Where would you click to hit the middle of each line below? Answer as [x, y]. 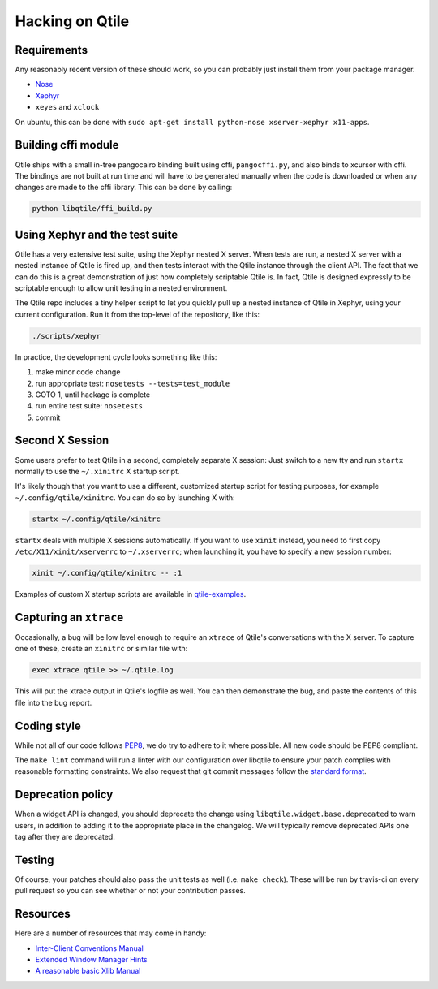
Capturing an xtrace [69, 617]
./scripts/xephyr [67, 336]
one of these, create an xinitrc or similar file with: [101, 649]
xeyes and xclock [67, 107]
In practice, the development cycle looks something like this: [116, 356]
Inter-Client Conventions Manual [89, 948]
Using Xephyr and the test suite [97, 234]
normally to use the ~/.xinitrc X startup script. [97, 471]
